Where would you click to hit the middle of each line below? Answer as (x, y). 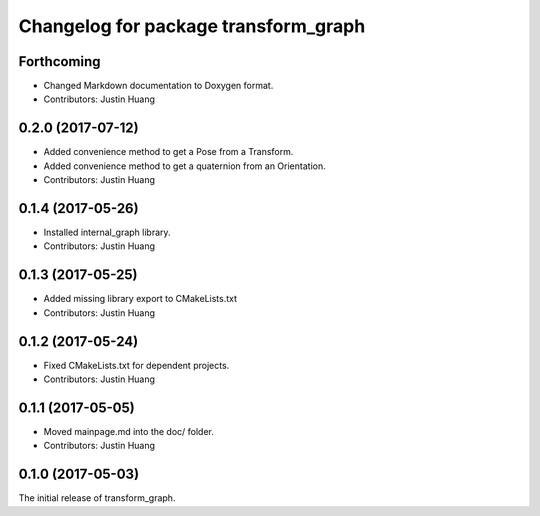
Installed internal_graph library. (107, 232)
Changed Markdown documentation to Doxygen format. (158, 86)
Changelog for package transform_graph (192, 26)
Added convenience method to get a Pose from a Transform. (168, 152)
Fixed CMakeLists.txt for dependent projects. (136, 365)
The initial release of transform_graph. (97, 498)
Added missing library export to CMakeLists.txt (140, 299)
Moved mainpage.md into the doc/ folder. (129, 431)
